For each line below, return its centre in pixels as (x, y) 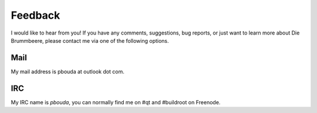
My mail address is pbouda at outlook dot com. (68, 71)
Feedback (36, 15)
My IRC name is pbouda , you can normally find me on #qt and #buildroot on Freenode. (116, 102)
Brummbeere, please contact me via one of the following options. (90, 40)
